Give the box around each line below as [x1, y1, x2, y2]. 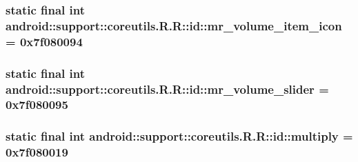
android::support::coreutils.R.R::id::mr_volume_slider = [6, 80, 329, 97]
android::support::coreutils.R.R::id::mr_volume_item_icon [6, 17, 342, 34]
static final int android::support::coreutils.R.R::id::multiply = [6, 128, 353, 145]
